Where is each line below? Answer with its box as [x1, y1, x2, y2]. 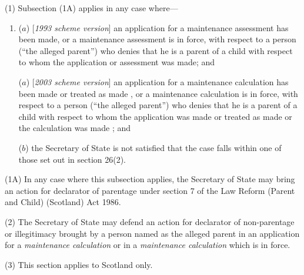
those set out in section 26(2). [18, 153, 126, 165]
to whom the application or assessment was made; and [18, 56, 215, 68]
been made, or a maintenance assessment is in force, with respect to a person [18, 33, 296, 45]
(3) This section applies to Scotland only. [5, 258, 153, 270]
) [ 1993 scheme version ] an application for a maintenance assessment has [26, 21, 289, 33]
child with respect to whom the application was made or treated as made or [18, 110, 292, 122]
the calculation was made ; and [18, 122, 131, 134]
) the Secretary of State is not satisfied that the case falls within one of [25, 141, 282, 153]
